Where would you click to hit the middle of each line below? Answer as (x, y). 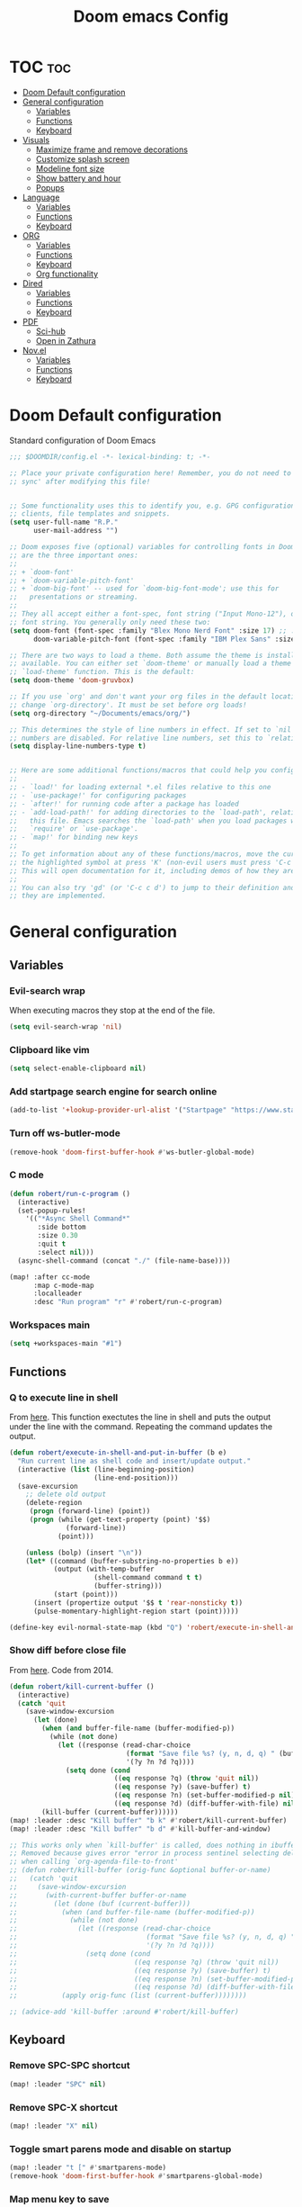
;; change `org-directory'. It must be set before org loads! (128, 705)
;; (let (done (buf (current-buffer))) (100, 1904)
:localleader (58, 1293)
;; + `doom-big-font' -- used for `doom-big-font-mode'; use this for (144, 589)
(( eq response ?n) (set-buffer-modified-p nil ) (204, 1796)
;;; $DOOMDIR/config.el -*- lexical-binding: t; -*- (110, 456)
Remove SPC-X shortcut (64, 2107)
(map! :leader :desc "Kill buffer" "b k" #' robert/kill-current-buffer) (148, 1820)
